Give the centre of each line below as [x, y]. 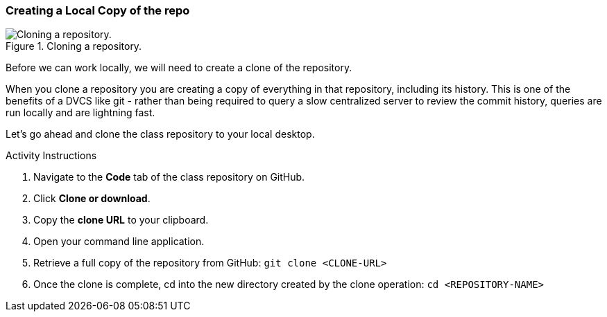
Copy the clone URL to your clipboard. [121, 220]
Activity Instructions [51, 156]
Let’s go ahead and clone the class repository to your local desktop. [160, 134]
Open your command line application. [119, 242]
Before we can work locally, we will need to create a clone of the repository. [179, 68]
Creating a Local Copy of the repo [98, 10]
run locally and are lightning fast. [80, 113]
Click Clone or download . [92, 199]
